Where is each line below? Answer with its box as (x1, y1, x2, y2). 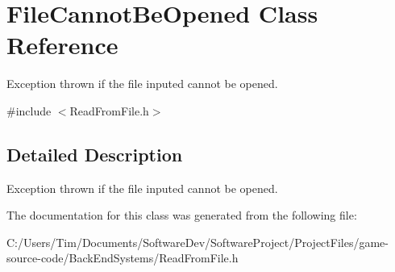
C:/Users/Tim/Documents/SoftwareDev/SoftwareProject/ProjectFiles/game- (6, 233, 389, 250)
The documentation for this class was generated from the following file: (6, 207, 357, 224)
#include (6, 102, 52, 119)
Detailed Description (6, 141, 183, 166)
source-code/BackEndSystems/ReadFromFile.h (6, 249, 239, 266)
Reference (6, 28, 118, 61)
